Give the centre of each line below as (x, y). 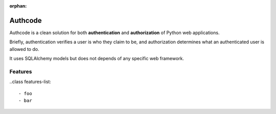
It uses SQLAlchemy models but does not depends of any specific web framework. (97, 59)
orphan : (18, 6)
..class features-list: (30, 82)
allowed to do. (24, 49)
